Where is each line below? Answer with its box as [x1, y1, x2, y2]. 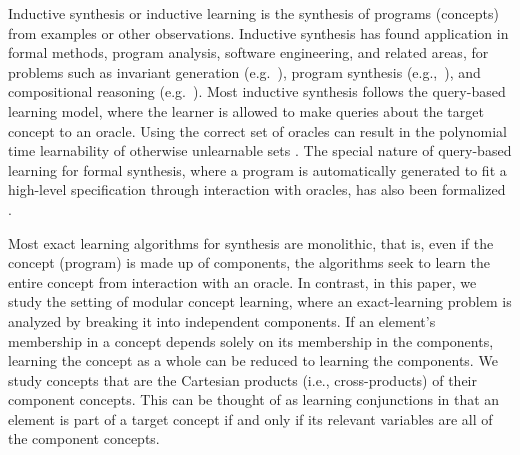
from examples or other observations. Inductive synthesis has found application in [8, 22, 509, 43]
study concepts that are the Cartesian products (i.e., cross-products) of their [8, 369, 477, 390]
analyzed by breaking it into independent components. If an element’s [8, 310, 436, 331]
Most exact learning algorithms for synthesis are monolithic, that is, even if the [8, 232, 494, 253]
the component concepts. [8, 428, 160, 449]
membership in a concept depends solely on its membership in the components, [8, 330, 494, 351]
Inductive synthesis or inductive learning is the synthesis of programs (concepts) [8, 3, 499, 23]
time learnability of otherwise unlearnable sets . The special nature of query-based [8, 140, 512, 161]
